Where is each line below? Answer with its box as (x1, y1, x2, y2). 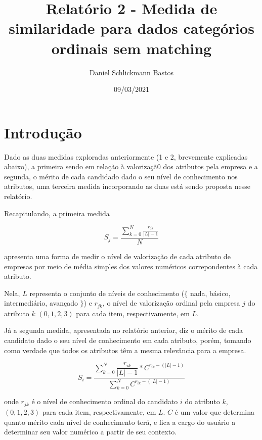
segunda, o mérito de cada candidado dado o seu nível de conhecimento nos (4, 171, 238, 181)
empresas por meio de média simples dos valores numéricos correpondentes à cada (4, 261, 258, 271)
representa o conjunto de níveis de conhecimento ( (29, 287, 185, 298)
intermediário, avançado (4, 298, 78, 308)
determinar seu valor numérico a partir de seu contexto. (4, 426, 177, 437)
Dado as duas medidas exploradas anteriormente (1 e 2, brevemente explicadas (4, 151, 248, 162)
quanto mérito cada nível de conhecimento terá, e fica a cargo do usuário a (4, 416, 236, 427)
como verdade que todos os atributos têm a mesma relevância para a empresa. (4, 345, 246, 355)
